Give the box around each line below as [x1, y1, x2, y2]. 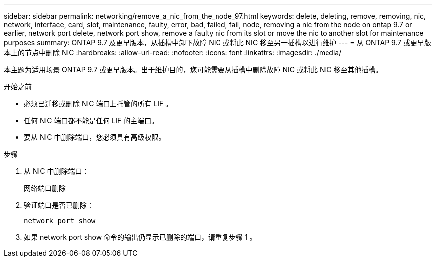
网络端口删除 [24, 184, 66, 192]
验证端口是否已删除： [24, 201, 94, 209]
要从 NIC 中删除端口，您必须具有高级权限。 [24, 133, 166, 141]
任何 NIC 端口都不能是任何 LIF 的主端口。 [24, 116, 159, 125]
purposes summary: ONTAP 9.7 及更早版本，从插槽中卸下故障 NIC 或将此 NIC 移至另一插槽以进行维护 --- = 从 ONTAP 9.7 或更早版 [4, 38, 432, 47]
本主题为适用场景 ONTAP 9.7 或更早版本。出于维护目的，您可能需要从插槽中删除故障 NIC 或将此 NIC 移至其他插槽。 [4, 65, 383, 74]
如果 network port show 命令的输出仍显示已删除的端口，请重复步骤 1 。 [24, 233, 257, 241]
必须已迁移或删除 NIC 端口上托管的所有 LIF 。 [24, 99, 173, 108]
